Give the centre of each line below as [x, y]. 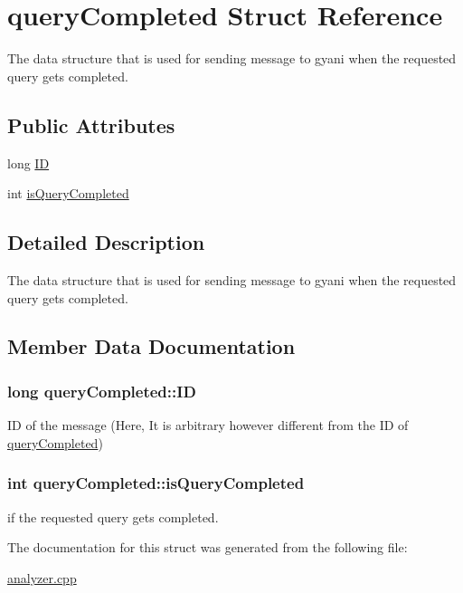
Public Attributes [91, 124]
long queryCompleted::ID [102, 391]
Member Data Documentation [151, 346]
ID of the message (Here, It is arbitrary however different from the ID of [208, 425]
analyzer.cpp [42, 577]
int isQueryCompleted [68, 193]
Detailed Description [106, 242]
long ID [28, 163]
